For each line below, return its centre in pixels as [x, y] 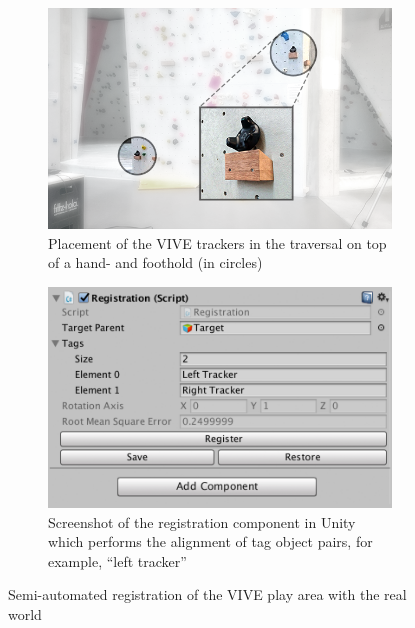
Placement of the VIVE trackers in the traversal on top [217, 242]
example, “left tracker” [117, 560]
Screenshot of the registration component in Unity [202, 521]
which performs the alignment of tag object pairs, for [210, 541]
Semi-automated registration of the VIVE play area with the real [207, 594]
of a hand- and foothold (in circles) [155, 262]
